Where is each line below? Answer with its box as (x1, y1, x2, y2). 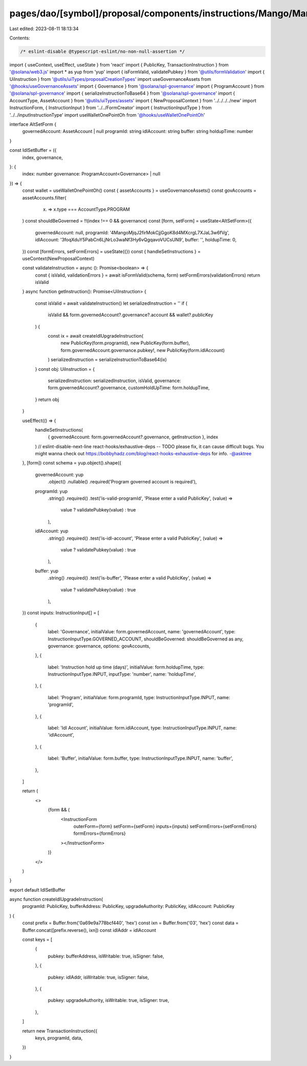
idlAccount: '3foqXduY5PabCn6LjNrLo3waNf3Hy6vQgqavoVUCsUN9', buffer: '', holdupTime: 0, (35, 237, 237, 243)
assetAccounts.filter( (22, 194, 67, 201)
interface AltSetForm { (9, 121, 57, 127)
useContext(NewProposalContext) (22, 255, 95, 261)
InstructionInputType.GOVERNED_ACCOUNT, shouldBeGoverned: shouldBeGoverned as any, (48, 636, 244, 642)
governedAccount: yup (35, 471, 84, 478)
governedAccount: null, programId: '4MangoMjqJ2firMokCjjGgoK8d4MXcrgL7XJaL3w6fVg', (35, 229, 230, 235)
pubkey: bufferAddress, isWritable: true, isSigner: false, (48, 953, 164, 959)
